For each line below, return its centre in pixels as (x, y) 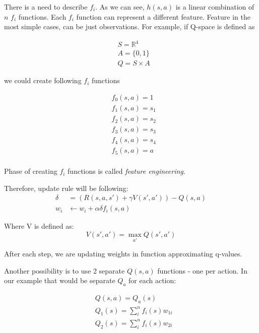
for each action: (152, 280)
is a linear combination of (215, 7)
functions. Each (42, 16)
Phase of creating (31, 171)
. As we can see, (120, 7)
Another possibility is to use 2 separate (64, 270)
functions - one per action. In (202, 270)
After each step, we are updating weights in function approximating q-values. (123, 254)
